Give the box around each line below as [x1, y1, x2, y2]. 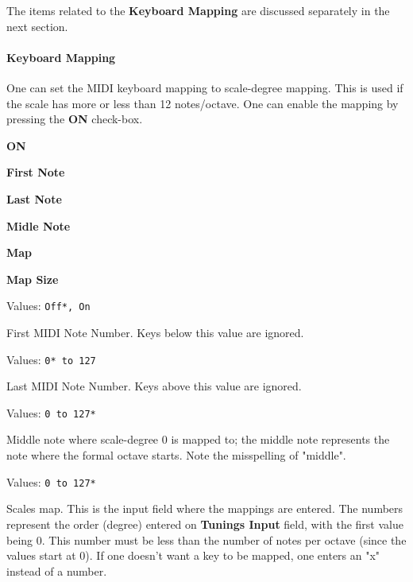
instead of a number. [6, 562, 107, 579]
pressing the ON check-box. [6, 111, 143, 127]
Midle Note [6, 217, 71, 234]
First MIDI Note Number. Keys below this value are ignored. [6, 324, 304, 340]
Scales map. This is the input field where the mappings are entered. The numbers [6, 500, 403, 517]
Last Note [6, 190, 62, 207]
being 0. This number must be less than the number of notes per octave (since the [6, 531, 407, 548]
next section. [6, 17, 68, 34]
